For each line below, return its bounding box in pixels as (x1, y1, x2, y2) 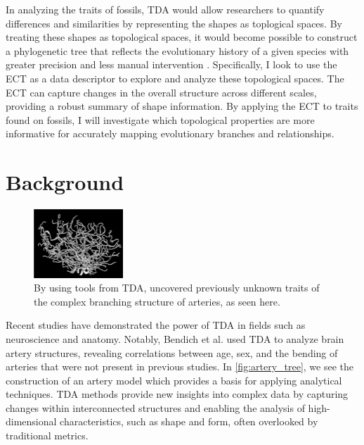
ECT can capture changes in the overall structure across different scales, (6, 84, 317, 99)
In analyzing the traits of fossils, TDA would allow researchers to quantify (6, 2, 325, 16)
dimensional (6, 414, 57, 429)
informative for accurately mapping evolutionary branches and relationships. (6, 126, 334, 141)
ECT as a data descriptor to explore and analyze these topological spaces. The (6, 70, 344, 85)
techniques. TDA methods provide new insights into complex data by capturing (6, 387, 349, 401)
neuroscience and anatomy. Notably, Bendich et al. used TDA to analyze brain (6, 331, 344, 346)
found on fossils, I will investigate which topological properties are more (6, 112, 315, 127)
